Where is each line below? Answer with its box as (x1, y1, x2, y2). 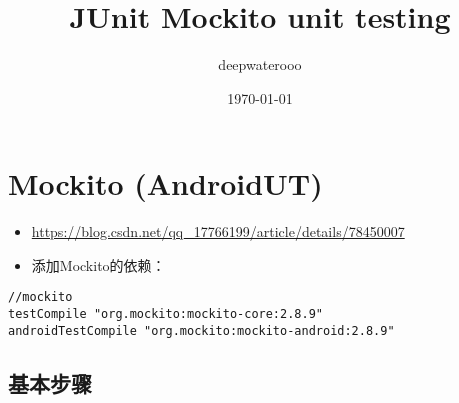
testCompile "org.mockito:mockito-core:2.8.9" (8, 307, 323, 322)
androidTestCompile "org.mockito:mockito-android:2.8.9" (8, 323, 395, 338)
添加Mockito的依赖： (31, 254, 166, 275)
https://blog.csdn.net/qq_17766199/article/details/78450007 (31, 221, 405, 242)
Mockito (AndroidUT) (8, 163, 323, 204)
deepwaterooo (218, 54, 302, 75)
